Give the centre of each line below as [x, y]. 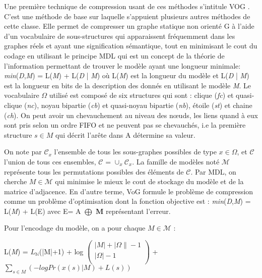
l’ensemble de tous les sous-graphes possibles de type [135, 152]
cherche [16, 181]
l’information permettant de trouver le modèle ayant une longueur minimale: [122, 65]
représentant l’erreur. [138, 211]
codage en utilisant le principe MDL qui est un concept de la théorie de [114, 55]
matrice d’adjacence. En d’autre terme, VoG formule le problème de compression [129, 191]
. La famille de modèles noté [176, 161]
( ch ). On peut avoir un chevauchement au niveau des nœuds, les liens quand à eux [131, 115]
